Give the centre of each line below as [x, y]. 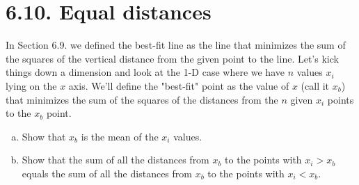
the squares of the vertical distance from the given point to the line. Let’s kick [172, 58]
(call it [315, 85]
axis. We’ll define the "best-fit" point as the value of [179, 85]
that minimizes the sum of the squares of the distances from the [142, 99]
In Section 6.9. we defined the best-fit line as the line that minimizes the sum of [176, 45]
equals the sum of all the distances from [107, 173]
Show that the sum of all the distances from [115, 160]
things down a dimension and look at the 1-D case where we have [145, 72]
